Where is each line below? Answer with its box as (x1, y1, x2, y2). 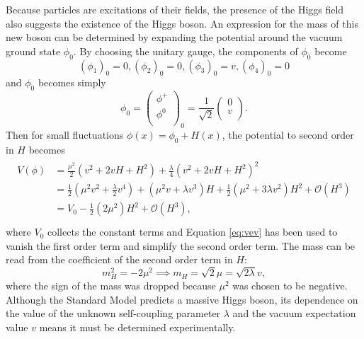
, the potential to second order (222, 127, 354, 142)
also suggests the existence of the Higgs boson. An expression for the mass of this (6, 16, 358, 30)
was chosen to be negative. (232, 278, 348, 293)
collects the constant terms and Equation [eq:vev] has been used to (47, 224, 338, 239)
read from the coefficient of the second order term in (6, 252, 233, 267)
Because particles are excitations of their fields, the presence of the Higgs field (6, 2, 344, 16)
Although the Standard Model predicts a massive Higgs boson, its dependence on (6, 292, 358, 306)
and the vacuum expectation (232, 306, 356, 321)
